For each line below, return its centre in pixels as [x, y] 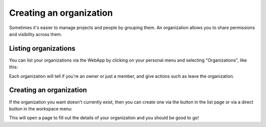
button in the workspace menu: [41, 109]
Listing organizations [42, 48]
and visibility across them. [36, 34]
